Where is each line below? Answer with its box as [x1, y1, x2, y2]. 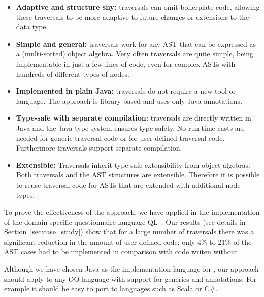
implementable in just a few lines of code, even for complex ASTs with [16, 58, 236, 69]
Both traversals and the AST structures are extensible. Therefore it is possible [16, 169, 260, 180]
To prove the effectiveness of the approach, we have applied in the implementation [4, 206, 260, 217]
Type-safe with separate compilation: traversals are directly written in [16, 112, 251, 123]
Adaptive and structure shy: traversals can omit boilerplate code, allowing [16, 2, 260, 12]
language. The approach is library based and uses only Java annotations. [16, 95, 243, 106]
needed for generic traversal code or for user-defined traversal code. [16, 132, 225, 143]
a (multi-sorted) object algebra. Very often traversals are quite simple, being [16, 48, 254, 59]
